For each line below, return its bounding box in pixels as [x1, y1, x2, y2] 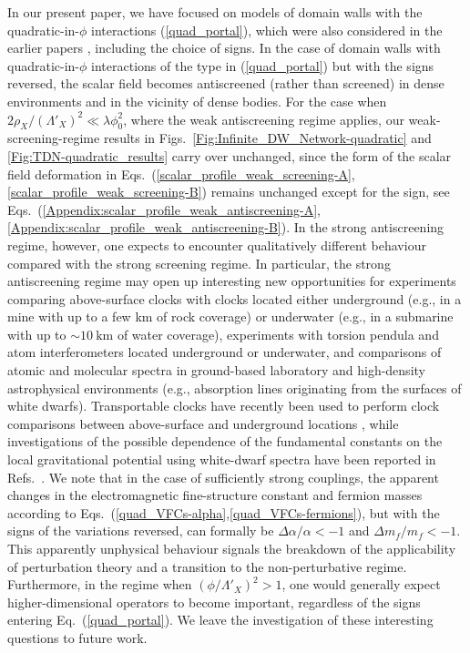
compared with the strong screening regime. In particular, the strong [7, 253, 391, 272]
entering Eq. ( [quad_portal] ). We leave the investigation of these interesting [7, 610, 434, 629]
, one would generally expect [281, 575, 441, 594]
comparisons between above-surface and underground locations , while [7, 413, 399, 433]
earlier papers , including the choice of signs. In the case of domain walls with [7, 38, 441, 57]
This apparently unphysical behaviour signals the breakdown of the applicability [7, 539, 456, 558]
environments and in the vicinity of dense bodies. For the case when [7, 91, 387, 110]
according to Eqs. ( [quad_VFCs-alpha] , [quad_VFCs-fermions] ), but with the [7, 503, 440, 522]
